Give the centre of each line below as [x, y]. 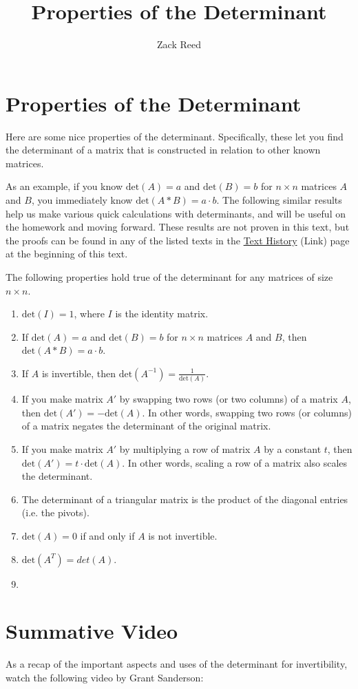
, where [89, 314]
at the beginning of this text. [67, 254]
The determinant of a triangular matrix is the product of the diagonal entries [185, 499]
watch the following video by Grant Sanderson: [105, 677]
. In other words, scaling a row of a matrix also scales [235, 462]
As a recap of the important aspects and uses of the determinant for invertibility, [177, 664]
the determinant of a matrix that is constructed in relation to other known [163, 150]
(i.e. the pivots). [55, 512]
